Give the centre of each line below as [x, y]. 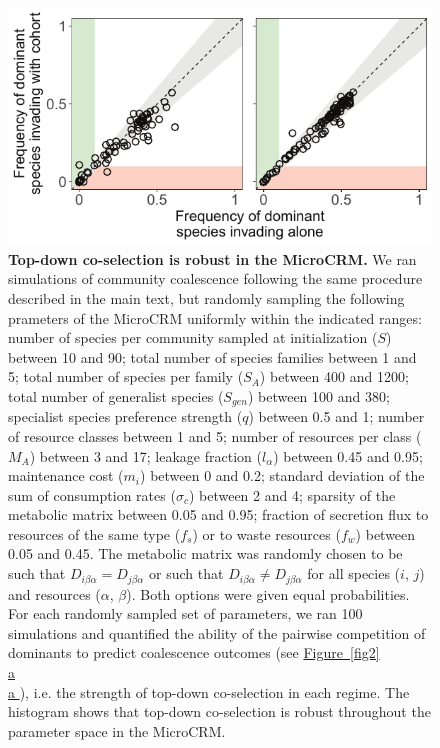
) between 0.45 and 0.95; [348, 455]
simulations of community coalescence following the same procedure [215, 278]
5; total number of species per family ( [126, 376]
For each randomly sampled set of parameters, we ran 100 [185, 613]
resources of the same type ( [94, 533]
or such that [186, 573]
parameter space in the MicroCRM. [117, 730]
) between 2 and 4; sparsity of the [292, 494]
